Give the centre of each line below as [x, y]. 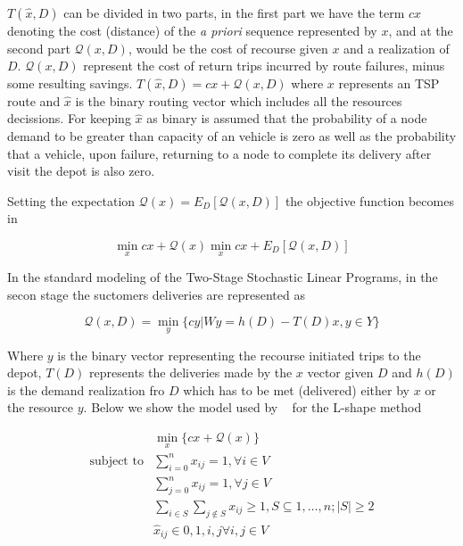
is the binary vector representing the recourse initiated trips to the [239, 355]
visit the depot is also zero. [81, 171]
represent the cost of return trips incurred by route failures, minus [264, 66]
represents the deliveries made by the [191, 372]
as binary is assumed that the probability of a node [287, 118]
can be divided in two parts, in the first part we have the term [234, 12]
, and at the [421, 30]
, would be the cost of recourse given [228, 48]
